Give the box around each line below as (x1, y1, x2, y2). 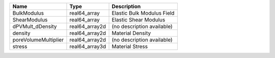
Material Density (112, 30, 151, 37)
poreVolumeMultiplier (12, 36, 64, 43)
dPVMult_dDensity (12, 23, 57, 30)
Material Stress (112, 43, 148, 50)
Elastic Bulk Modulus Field (112, 10, 175, 16)
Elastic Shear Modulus (112, 16, 166, 23)
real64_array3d (69, 43, 106, 50)
